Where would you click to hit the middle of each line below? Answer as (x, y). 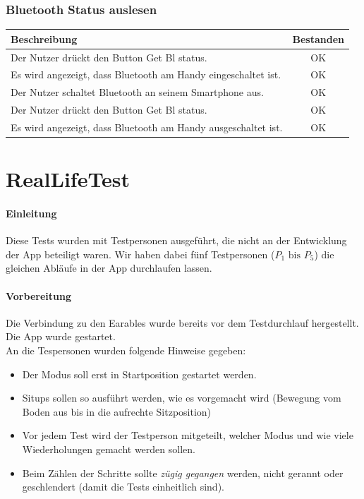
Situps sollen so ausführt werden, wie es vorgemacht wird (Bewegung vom (182, 398)
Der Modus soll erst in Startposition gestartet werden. (139, 374)
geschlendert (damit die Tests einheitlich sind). (123, 487)
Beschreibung (44, 38)
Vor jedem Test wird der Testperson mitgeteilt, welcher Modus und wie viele (188, 435)
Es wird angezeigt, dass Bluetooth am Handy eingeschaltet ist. (146, 74)
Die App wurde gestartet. (61, 336)
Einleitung (31, 213)
